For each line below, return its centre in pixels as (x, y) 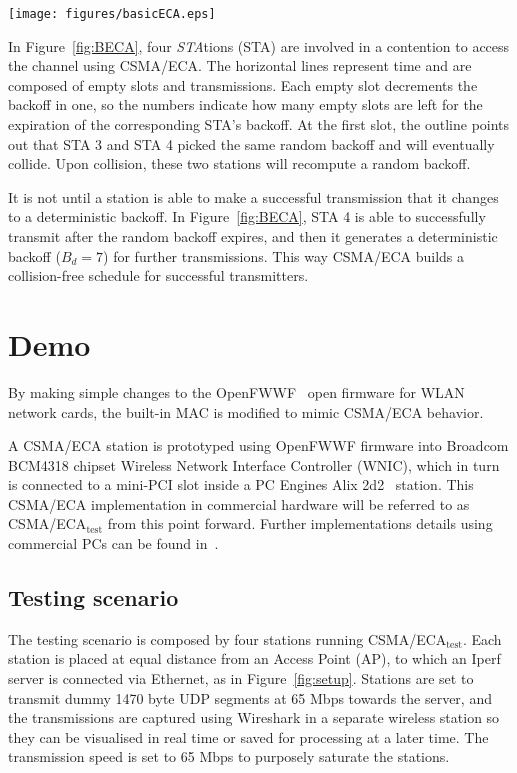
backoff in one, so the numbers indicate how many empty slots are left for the (245, 104)
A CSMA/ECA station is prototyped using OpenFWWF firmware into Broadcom (258, 445)
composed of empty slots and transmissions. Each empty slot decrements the (243, 84)
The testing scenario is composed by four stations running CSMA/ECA (227, 638)
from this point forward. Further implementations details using (300, 523)
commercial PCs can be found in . (113, 543)
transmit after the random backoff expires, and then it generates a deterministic (253, 236)
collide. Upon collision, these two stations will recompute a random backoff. (239, 163)
